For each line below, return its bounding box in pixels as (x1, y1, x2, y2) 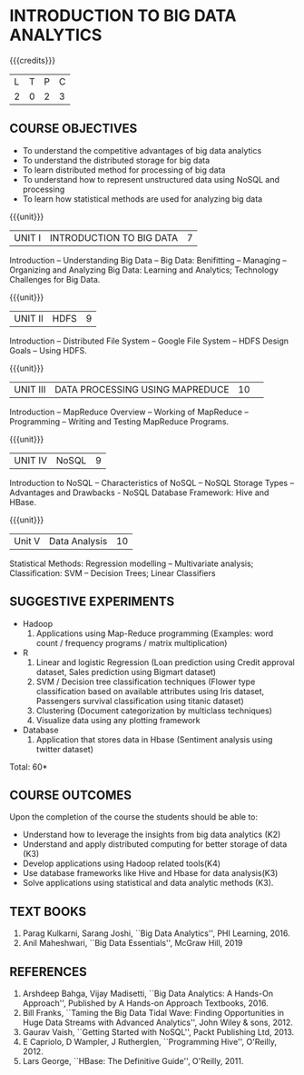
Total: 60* (9, 761, 48, 772)
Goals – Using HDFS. (9, 344, 88, 355)
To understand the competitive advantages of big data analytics (22, 144, 262, 155)
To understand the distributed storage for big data (22, 154, 211, 165)
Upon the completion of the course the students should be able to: (9, 811, 259, 822)
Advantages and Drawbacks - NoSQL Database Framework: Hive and (9, 487, 270, 498)
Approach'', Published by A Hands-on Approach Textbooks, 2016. (22, 998, 270, 1009)
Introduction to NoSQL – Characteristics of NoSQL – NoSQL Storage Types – (9, 477, 295, 488)
